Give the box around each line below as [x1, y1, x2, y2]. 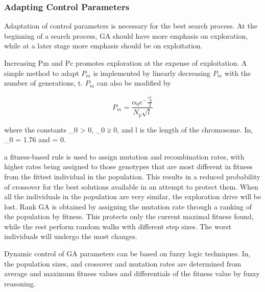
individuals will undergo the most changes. [4, 231, 137, 242]
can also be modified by [97, 77, 171, 88]
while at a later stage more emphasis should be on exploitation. [4, 40, 203, 51]
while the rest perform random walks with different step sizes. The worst [4, 221, 232, 231]
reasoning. [4, 278, 36, 288]
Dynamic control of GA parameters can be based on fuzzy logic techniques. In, [4, 248, 251, 259]
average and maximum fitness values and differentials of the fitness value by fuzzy [4, 268, 260, 279]
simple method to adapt [4, 67, 79, 78]
